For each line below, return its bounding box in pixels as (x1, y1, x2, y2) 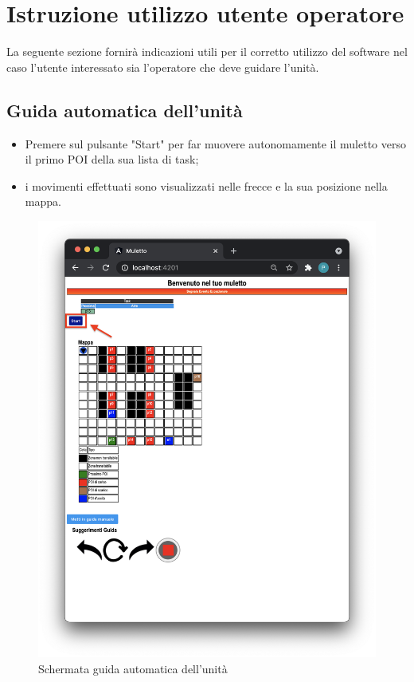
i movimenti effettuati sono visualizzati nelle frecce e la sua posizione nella (25, 177, 388, 194)
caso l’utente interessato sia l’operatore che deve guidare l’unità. (6, 58, 319, 75)
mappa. (25, 193, 61, 210)
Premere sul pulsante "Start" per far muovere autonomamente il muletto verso (25, 135, 406, 152)
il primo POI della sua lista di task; (25, 151, 199, 168)
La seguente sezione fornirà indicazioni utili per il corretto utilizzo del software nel (6, 43, 408, 60)
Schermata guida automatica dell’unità (38, 660, 228, 676)
